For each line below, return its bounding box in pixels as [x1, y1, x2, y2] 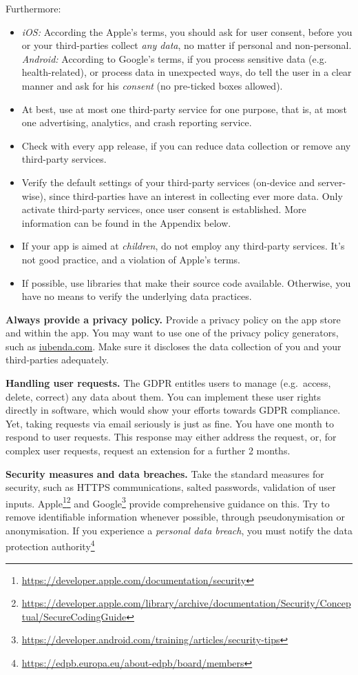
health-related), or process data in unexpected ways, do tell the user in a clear [21, 65, 352, 79]
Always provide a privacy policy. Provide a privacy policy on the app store [6, 312, 341, 326]
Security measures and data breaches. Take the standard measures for [6, 466, 324, 481]
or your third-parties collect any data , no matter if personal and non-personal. [21, 38, 352, 52]
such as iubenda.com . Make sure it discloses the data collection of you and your [6, 339, 341, 353]
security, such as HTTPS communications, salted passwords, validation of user [6, 480, 336, 494]
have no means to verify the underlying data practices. [21, 289, 252, 303]
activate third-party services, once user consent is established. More [21, 202, 306, 216]
